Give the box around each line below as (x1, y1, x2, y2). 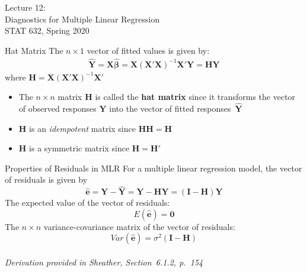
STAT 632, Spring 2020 (5, 24, 89, 37)
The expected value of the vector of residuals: (5, 196, 170, 209)
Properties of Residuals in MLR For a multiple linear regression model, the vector (5, 161, 302, 174)
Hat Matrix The (5, 44, 63, 56)
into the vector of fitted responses (109, 102, 231, 115)
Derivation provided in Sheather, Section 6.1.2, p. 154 (5, 256, 203, 268)
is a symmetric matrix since (29, 142, 130, 154)
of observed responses (18, 102, 97, 115)
